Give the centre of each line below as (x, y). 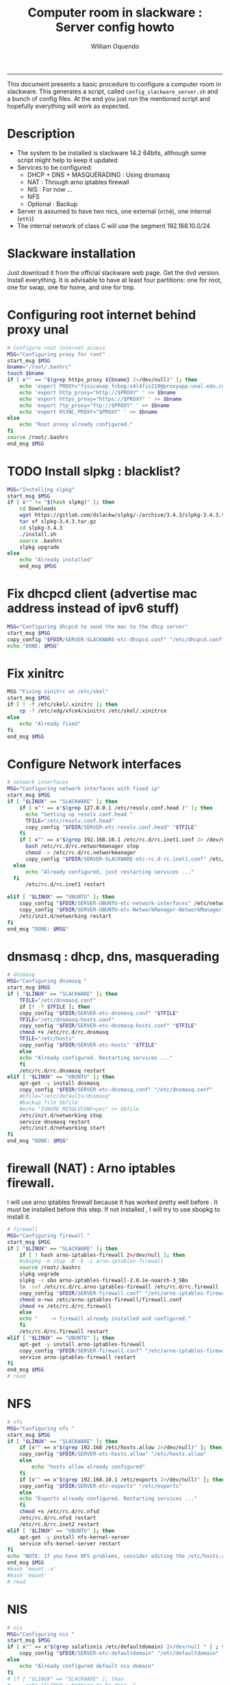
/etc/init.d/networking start (63, 1128)
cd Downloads (38, 509)
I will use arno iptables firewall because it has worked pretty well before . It (113, 1202)
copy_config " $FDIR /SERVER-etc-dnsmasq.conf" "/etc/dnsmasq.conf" (116, 1090)
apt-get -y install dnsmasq (59, 1084)
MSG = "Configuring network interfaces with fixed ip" (84, 789)
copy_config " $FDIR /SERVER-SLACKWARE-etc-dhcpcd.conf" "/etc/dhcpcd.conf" (116, 639)
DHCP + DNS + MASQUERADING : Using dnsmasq (98, 175)
